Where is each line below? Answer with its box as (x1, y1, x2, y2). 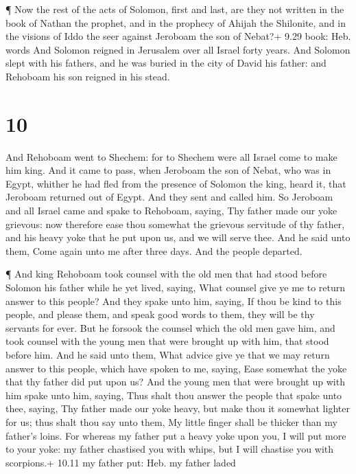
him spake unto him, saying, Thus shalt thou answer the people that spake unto (5, 387, 342, 402)
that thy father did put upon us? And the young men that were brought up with (5, 374, 345, 389)
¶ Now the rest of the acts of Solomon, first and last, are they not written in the (5, 2, 344, 16)
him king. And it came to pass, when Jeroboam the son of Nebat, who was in (5, 163, 331, 177)
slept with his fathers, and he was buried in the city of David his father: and (5, 56, 327, 70)
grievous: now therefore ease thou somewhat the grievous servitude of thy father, (5, 216, 345, 231)
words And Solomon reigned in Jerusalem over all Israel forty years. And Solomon (5, 42, 351, 56)
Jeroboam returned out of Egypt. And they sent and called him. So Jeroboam (5, 190, 333, 204)
